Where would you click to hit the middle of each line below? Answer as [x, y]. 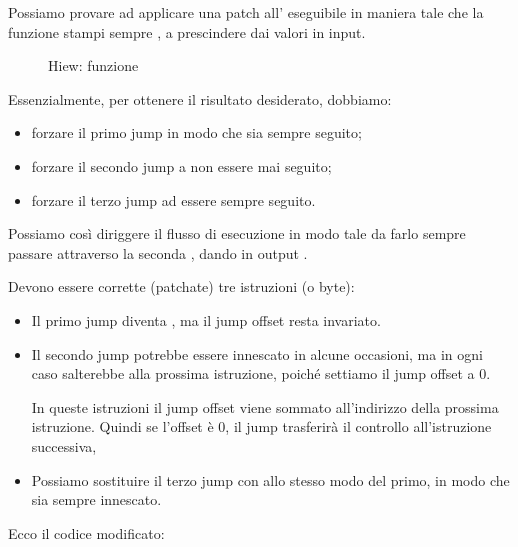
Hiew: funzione [93, 65]
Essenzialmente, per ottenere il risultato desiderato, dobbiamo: [200, 98]
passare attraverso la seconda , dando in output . [158, 252]
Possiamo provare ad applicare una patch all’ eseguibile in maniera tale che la [246, 12]
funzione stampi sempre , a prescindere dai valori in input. [187, 31]
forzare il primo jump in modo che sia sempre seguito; [196, 132]
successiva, [64, 445]
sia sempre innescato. [96, 499]
